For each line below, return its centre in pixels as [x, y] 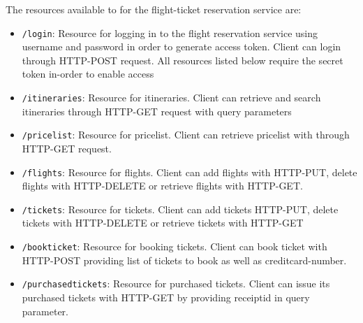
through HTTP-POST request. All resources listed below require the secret [183, 60]
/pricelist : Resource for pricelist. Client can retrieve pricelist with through [186, 135]
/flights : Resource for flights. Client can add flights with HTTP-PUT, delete [190, 172]
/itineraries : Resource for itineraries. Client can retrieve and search [171, 98]
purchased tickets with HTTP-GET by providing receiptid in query [166, 297]
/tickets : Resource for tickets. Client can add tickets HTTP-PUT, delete [180, 209]
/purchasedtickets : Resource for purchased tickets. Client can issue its [176, 283]
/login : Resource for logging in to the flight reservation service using [170, 33]
